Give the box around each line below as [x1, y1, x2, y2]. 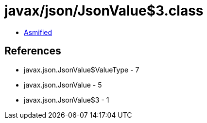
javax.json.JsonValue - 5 [24, 80, 102, 89]
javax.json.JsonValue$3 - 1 [24, 95, 109, 104]
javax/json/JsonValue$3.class [4, 2, 204, 19]
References [4, 45, 61, 57]
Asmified [24, 28, 52, 36]
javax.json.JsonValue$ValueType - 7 [24, 65, 139, 74]
